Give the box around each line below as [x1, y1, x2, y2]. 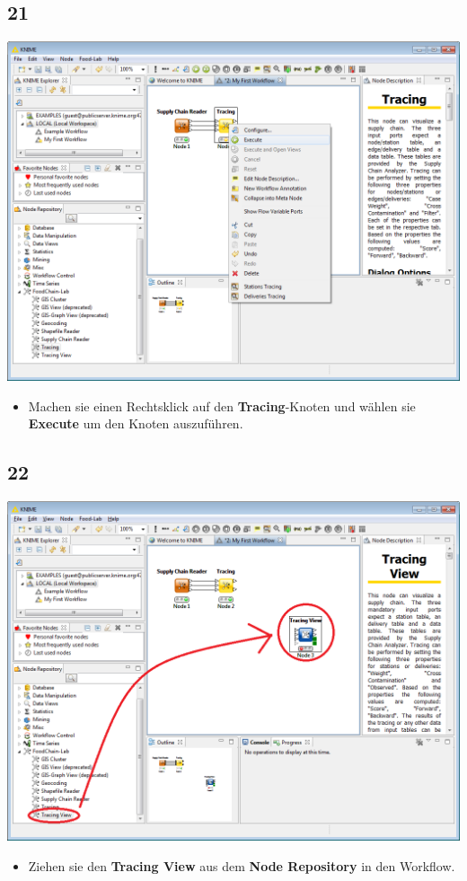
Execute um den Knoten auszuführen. [28, 414, 243, 433]
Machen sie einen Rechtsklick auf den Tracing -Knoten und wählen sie [28, 396, 416, 415]
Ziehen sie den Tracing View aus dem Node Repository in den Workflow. [28, 856, 455, 875]
